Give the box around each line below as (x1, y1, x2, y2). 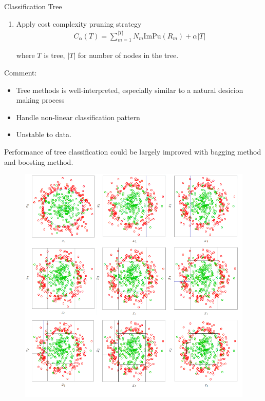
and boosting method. (4, 156, 73, 167)
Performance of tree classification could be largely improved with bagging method (4, 146, 261, 157)
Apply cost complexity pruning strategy (16, 18, 142, 29)
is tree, (44, 50, 65, 61)
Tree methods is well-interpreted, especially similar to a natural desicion (16, 84, 243, 95)
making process (16, 94, 65, 105)
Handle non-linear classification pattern (16, 111, 140, 122)
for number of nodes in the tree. (78, 50, 179, 61)
